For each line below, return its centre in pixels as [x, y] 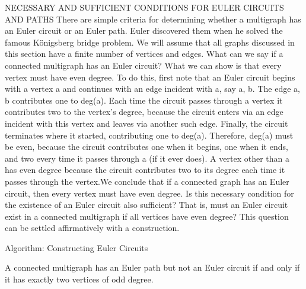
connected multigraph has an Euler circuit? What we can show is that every [143, 65]
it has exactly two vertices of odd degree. [79, 279]
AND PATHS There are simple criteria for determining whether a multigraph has [153, 19]
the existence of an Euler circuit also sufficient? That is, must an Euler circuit [146, 205]
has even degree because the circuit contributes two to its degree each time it [145, 170]
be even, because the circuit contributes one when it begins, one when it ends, [146, 147]
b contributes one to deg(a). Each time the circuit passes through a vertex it [144, 100]
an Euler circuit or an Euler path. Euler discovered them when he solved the [144, 30]
